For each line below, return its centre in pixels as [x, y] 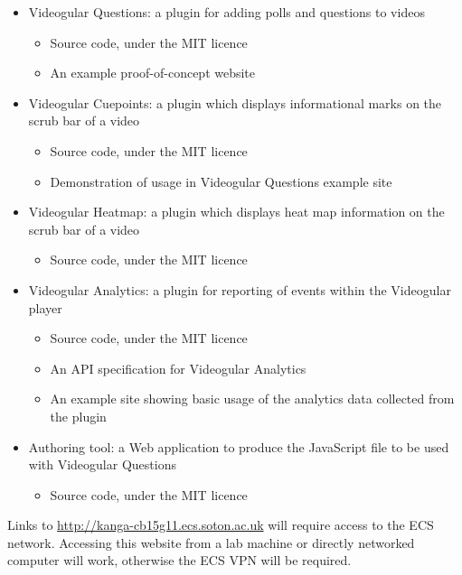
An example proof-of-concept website [153, 73]
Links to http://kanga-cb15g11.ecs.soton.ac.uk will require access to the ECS [221, 525]
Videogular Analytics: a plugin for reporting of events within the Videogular [240, 289]
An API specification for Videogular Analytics [178, 368]
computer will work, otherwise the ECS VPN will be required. [179, 560]
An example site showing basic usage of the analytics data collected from [252, 399]
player [45, 307]
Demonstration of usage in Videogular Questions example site [221, 181]
